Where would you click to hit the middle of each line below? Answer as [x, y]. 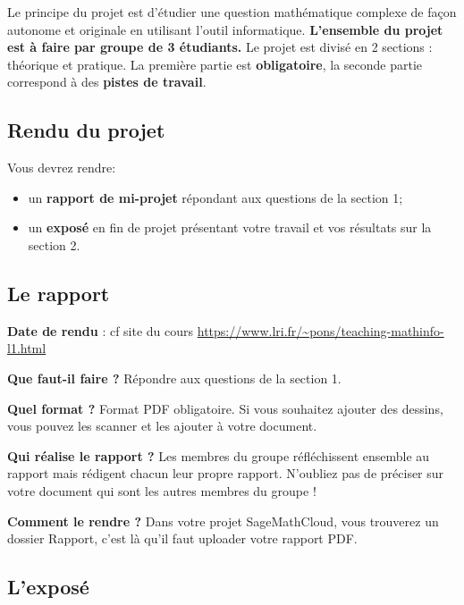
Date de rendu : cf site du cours [101, 330]
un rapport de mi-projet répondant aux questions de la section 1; [215, 197]
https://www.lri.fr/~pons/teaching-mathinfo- [321, 330]
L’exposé [48, 587]
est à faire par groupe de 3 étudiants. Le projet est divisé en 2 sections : [220, 47]
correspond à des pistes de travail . [107, 82]
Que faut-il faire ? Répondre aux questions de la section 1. [174, 378]
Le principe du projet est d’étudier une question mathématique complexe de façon [232, 12]
